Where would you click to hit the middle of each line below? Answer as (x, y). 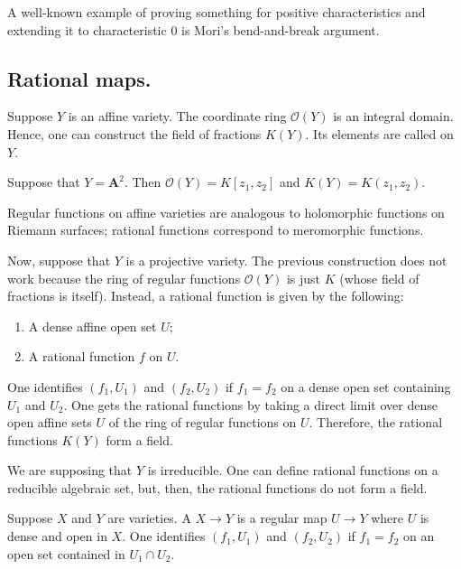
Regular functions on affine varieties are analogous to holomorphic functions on (226, 212)
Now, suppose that (59, 260)
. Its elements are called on (379, 133)
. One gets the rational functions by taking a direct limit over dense (250, 404)
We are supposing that (70, 470)
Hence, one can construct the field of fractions (134, 133)
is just (303, 278)
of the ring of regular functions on (203, 422)
